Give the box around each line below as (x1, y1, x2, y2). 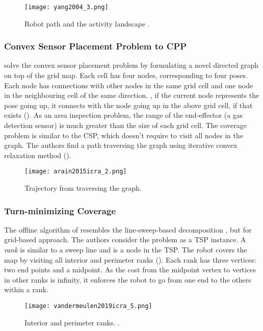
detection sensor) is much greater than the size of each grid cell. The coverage (4, 120, 247, 131)
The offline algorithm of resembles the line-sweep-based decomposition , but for (4, 224, 252, 235)
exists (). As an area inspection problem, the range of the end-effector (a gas (4, 110, 243, 120)
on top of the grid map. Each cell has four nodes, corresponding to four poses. (4, 70, 248, 81)
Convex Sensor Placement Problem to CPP (4, 40, 187, 53)
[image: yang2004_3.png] (24, 4, 109, 11)
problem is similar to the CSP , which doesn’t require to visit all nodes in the (4, 130, 243, 140)
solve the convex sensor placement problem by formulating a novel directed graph (4, 60, 258, 70)
